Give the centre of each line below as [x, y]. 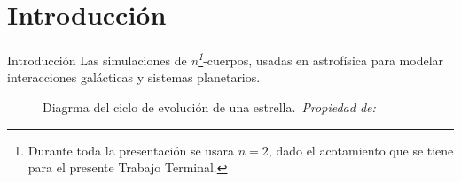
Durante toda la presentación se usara [131, 150]
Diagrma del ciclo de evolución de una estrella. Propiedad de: [209, 106]
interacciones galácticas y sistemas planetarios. [134, 77]
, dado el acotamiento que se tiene [361, 150]
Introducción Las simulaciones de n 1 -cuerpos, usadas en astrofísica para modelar [226, 59]
